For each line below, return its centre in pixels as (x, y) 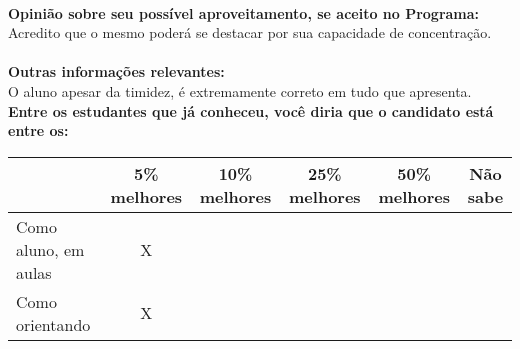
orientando (53, 324)
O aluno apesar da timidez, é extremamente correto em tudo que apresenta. (240, 90)
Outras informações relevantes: (116, 71)
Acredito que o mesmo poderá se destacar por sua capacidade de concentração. (250, 32)
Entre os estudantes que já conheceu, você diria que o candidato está (251, 110)
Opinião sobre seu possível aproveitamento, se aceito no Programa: (244, 12)
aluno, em (50, 249)
